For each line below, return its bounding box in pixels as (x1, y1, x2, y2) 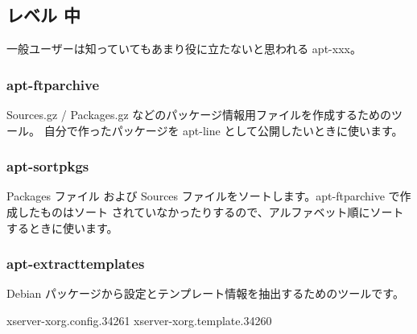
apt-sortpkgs (6, 156, 89, 176)
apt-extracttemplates (6, 254, 145, 274)
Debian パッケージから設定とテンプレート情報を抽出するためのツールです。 (6, 285, 404, 302)
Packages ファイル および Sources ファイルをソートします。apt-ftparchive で (6, 188, 400, 204)
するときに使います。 (6, 219, 118, 236)
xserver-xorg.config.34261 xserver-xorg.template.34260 (6, 312, 272, 329)
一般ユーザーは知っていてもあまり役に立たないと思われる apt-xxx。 (6, 40, 361, 57)
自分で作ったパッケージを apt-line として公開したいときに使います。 (43, 122, 403, 138)
